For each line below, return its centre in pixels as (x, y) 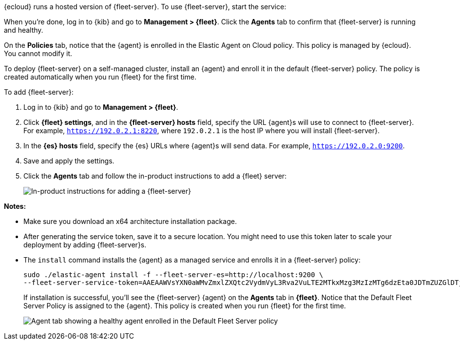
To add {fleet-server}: (39, 92)
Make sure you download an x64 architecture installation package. (130, 221)
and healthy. (24, 30)
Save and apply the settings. (69, 161)
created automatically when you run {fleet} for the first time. (100, 77)
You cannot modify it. (38, 53)
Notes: (15, 206)
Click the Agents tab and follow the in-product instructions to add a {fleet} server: (155, 176)
